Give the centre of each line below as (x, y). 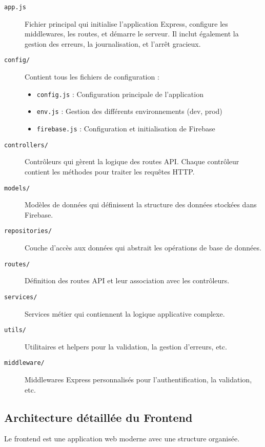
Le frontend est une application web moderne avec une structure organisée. (122, 439)
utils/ (15, 330)
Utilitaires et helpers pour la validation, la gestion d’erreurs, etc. (126, 346)
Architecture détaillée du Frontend (98, 417)
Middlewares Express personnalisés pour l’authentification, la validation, (138, 379)
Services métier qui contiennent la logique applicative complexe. (125, 313)
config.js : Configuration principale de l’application (120, 94)
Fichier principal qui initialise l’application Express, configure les (126, 23)
